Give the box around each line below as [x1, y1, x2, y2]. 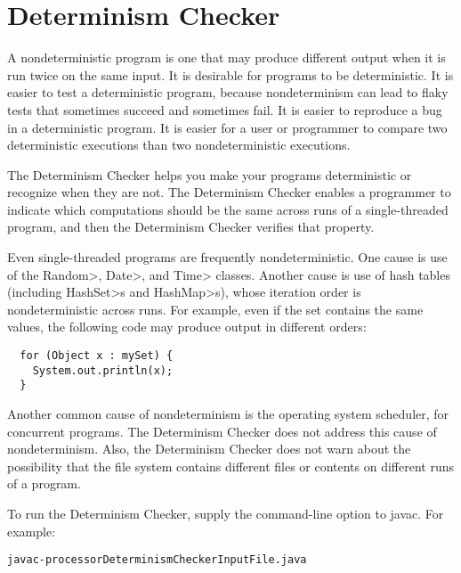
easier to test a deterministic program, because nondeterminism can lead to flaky [7, 83, 449, 102]
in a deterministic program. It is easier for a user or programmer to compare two [7, 118, 448, 136]
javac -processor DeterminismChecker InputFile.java [7, 553, 307, 567]
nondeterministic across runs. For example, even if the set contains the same [7, 299, 424, 318]
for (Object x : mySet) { [20, 349, 174, 363]
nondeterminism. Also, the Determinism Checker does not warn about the [7, 439, 411, 458]
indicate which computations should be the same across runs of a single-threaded [7, 200, 449, 218]
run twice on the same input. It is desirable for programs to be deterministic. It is [7, 65, 454, 84]
